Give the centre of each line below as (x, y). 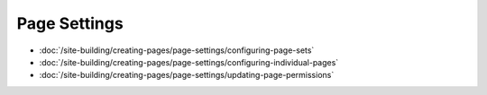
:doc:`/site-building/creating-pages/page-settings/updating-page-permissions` (187, 75)
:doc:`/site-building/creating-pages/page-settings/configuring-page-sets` (177, 50)
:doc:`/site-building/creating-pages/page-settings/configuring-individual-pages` (189, 62)
